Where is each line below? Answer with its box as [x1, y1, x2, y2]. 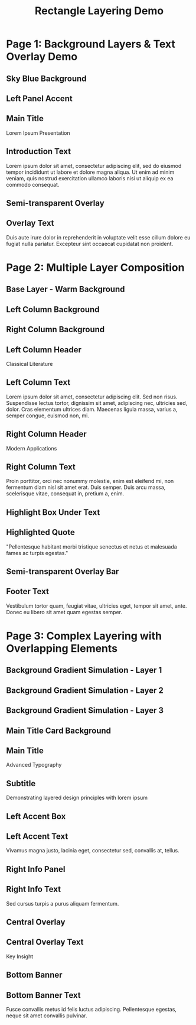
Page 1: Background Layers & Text [6, 37, 176, 51]
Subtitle [6, 779, 36, 789]
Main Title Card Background [6, 725, 111, 735]
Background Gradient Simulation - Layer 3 [6, 705, 164, 716]
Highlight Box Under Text [6, 507, 100, 517]
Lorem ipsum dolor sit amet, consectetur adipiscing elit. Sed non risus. [6, 393, 178, 400]
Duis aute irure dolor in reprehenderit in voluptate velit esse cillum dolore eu [6, 233, 191, 241]
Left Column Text [6, 377, 71, 388]
